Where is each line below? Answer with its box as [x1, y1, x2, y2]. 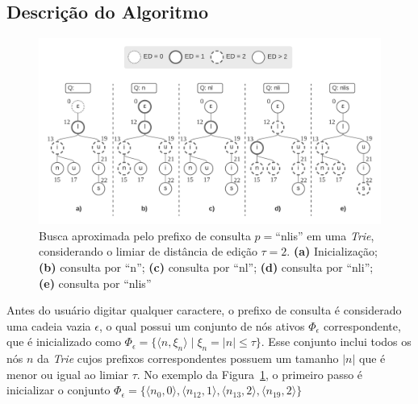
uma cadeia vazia [6, 317, 91, 334]
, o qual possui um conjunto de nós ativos [98, 317, 305, 334]
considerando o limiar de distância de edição [39, 243, 257, 260]
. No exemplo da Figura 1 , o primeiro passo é [136, 365, 363, 382]
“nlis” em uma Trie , [275, 227, 374, 244]
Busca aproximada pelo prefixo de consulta [39, 227, 251, 244]
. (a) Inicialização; [286, 243, 378, 260]
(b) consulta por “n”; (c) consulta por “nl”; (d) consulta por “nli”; [39, 259, 374, 276]
